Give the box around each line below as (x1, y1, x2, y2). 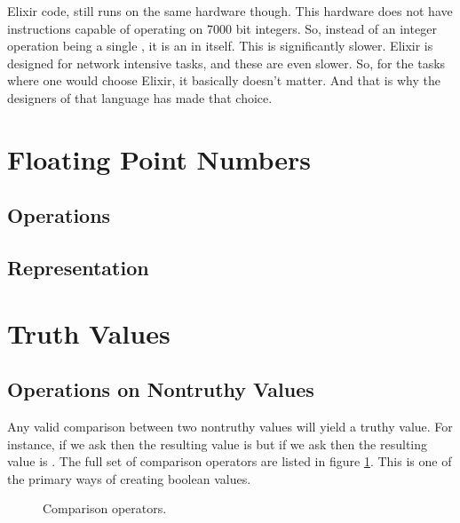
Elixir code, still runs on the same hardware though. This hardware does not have (7, 2, 453, 20)
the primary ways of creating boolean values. (7, 469, 251, 487)
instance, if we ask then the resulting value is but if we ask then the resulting (7, 434, 428, 453)
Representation (7, 254, 149, 281)
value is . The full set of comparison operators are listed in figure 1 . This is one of (7, 452, 452, 471)
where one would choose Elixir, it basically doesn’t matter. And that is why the (7, 71, 440, 90)
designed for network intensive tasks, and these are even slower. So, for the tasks (7, 53, 446, 72)
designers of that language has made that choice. (7, 88, 273, 107)
